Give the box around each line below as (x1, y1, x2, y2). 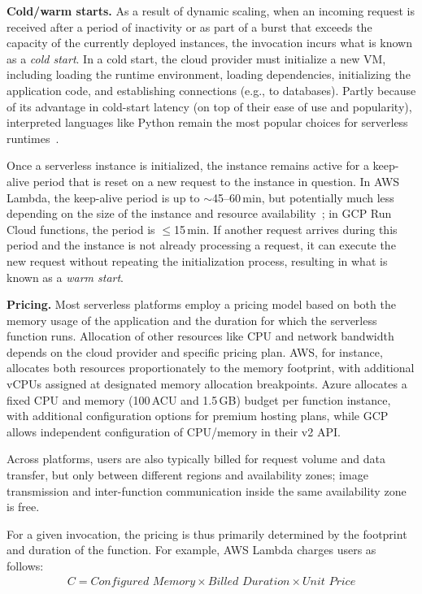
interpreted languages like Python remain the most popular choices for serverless (7, 114, 408, 131)
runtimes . (7, 129, 59, 146)
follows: (7, 557, 44, 574)
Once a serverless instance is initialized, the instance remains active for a (7, 157, 369, 174)
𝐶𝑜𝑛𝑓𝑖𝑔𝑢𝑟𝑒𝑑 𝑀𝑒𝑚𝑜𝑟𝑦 (90, 575, 196, 587)
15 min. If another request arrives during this (173, 220, 398, 237)
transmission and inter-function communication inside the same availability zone (7, 482, 407, 499)
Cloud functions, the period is (7, 220, 155, 237)
